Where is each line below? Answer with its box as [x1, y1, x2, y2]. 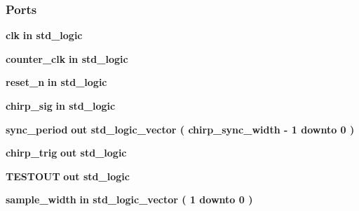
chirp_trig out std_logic [6, 145, 127, 160]
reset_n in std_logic [6, 75, 107, 89]
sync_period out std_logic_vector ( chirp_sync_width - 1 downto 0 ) [6, 122, 355, 136]
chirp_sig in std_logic [6, 99, 116, 112]
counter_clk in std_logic [6, 51, 128, 66]
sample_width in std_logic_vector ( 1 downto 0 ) [6, 192, 253, 207]
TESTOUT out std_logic [6, 168, 130, 183]
